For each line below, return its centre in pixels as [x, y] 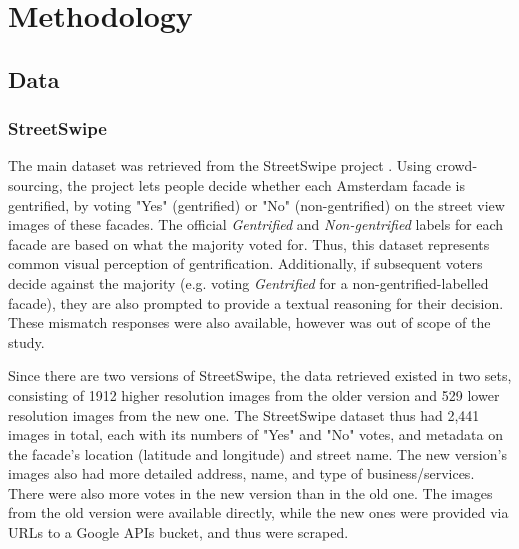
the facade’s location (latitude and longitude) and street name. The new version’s [257, 453]
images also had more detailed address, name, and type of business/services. [241, 473]
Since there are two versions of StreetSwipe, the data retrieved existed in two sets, [260, 375]
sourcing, [35, 184]
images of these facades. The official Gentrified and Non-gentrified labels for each [256, 224]
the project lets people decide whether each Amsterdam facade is [266, 184]
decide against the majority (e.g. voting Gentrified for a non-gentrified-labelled [248, 282]
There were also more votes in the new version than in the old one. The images [250, 492]
